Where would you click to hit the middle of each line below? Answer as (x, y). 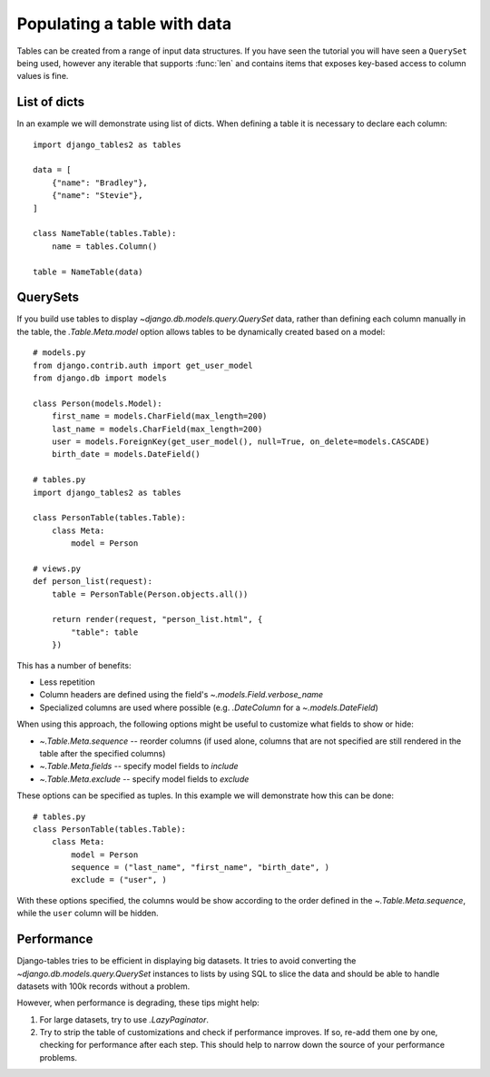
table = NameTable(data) (88, 272)
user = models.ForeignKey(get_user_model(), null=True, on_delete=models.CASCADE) (240, 441)
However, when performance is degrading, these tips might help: (138, 1003)
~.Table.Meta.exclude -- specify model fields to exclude (144, 779)
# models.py (59, 353)
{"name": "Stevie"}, (97, 196)
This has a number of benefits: (74, 665)
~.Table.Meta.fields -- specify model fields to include (139, 766)
